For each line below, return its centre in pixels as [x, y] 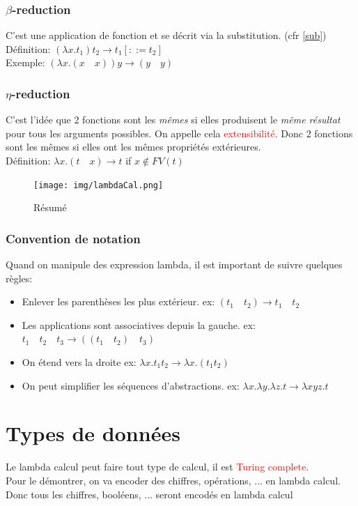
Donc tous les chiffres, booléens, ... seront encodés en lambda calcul [149, 494]
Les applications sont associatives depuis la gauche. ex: [139, 324]
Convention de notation [73, 238]
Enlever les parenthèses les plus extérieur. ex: [118, 301]
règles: [19, 278]
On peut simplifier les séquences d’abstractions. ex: [131, 385]
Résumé [50, 207]
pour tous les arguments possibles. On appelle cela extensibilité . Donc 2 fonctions [179, 133]
